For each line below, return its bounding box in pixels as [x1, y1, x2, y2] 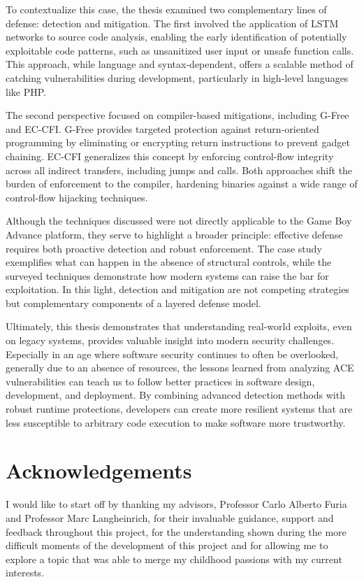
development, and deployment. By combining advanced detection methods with [6, 388, 345, 402]
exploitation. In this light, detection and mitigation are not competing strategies [6, 282, 349, 297]
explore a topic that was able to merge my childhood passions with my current [6, 551, 342, 566]
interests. [6, 565, 45, 580]
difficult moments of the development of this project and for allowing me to [6, 538, 328, 553]
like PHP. [6, 84, 46, 99]
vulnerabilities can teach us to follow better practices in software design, [6, 374, 315, 388]
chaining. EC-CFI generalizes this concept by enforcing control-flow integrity [6, 148, 334, 163]
